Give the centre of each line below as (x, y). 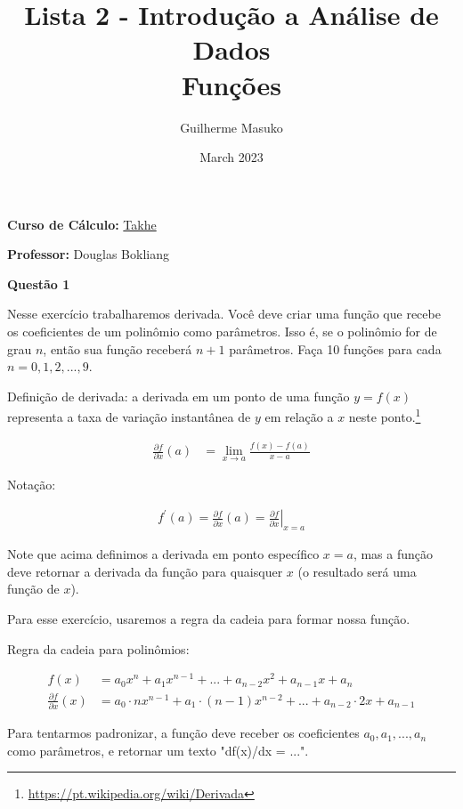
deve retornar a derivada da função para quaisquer (145, 571)
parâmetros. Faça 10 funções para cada (335, 348)
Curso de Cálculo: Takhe (82, 224)
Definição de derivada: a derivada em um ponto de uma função (179, 396)
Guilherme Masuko (231, 127)
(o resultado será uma (357, 571)
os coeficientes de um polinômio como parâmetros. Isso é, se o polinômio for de (222, 332)
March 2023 (231, 157)
